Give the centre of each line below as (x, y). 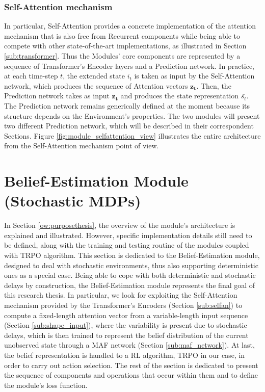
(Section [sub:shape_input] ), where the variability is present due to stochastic (126, 325)
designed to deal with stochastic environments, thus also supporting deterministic (131, 265)
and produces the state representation (179, 96)
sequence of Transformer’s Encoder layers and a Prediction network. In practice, (129, 66)
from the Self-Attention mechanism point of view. (82, 146)
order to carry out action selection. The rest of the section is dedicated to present (131, 365)
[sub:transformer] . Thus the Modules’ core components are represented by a (122, 56)
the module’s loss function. (46, 385)
